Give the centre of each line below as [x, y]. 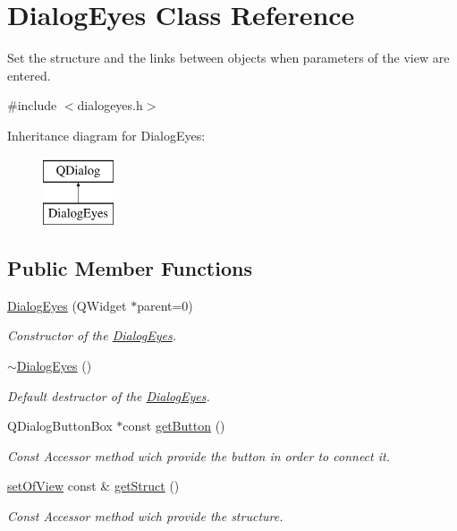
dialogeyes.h [110, 105]
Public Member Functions [130, 268]
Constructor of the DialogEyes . [92, 335]
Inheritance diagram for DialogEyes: [106, 135]
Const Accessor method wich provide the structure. [145, 516]
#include [32, 105]
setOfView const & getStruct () [93, 486]
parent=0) [165, 305]
